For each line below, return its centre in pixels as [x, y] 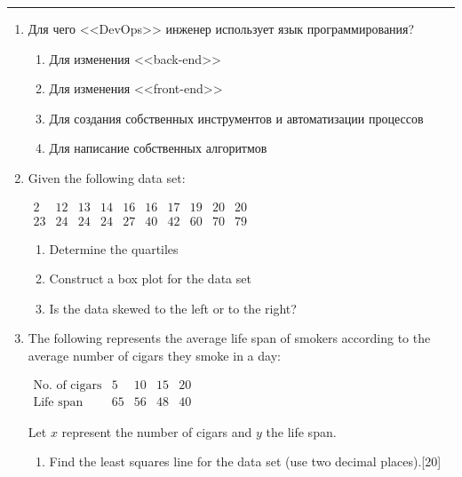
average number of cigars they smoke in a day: [154, 355]
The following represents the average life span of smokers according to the [229, 338]
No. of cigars [68, 385]
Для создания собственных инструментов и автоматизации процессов [236, 118]
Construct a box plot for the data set [150, 278]
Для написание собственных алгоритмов [158, 148]
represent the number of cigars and [157, 431]
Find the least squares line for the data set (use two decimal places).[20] [245, 461]
